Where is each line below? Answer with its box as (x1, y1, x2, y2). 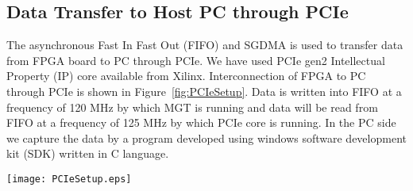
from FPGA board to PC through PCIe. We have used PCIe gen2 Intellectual (6, 52, 385, 68)
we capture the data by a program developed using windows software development (6, 129, 407, 146)
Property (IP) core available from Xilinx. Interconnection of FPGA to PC (6, 67, 366, 84)
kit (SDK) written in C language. (6, 145, 169, 162)
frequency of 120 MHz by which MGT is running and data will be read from (6, 98, 378, 115)
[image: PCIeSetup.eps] (6, 173, 132, 185)
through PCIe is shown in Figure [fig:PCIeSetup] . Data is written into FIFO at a (6, 82, 402, 99)
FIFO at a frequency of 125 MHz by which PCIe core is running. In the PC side (6, 114, 396, 131)
